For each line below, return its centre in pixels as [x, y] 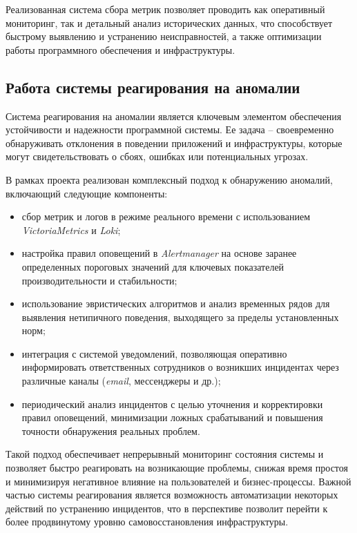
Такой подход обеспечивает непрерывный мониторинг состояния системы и [165, 454]
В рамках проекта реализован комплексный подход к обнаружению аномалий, [169, 179]
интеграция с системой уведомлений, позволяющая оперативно [154, 353]
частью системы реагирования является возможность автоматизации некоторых [172, 495]
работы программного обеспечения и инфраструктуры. [120, 49]
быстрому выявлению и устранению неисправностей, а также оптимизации [164, 36]
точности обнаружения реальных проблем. [111, 430]
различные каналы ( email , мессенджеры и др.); [121, 381]
